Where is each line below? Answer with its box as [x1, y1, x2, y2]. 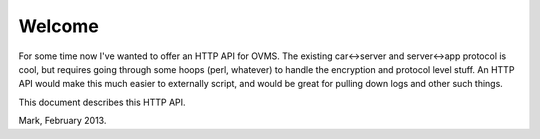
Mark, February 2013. [18, 115, 107, 127]
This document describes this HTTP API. [18, 96, 186, 108]
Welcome [18, 15, 99, 37]
